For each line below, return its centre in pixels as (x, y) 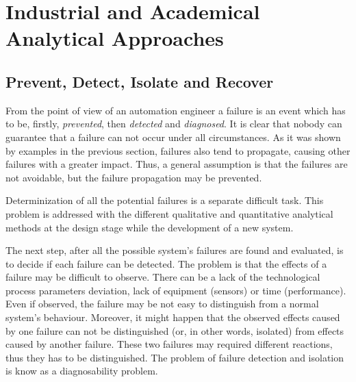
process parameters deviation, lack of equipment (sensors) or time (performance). (176, 290)
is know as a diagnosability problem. (82, 371)
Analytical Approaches (115, 38)
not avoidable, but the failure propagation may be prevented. (134, 177)
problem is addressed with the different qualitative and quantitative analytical (169, 213)
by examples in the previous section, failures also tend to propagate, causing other (178, 150)
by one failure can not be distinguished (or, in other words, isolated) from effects (175, 330)
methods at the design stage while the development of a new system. (150, 227)
